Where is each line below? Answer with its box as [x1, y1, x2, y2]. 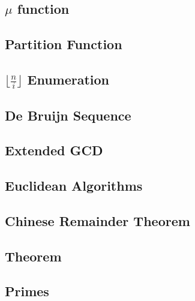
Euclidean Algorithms [5, 176, 143, 195]
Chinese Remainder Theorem [5, 211, 190, 230]
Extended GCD [5, 141, 103, 159]
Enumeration [27, 70, 110, 88]
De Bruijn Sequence [5, 106, 131, 124]
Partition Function [5, 35, 122, 53]
